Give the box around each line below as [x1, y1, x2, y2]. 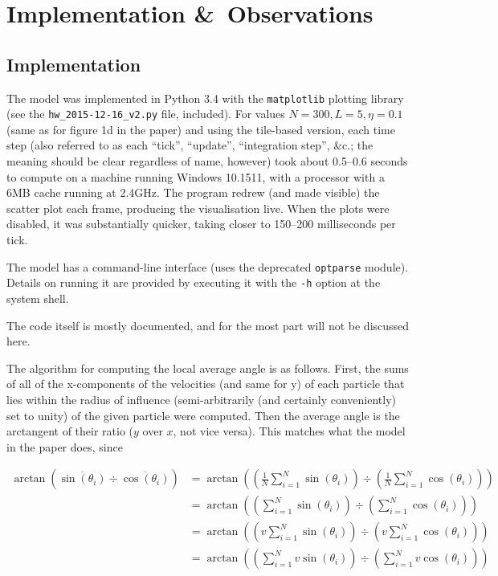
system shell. [6, 289, 69, 306]
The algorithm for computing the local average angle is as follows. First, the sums [6, 359, 409, 376]
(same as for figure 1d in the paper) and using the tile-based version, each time [6, 121, 395, 137]
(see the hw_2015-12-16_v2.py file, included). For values [6, 105, 285, 122]
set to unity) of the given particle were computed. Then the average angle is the [6, 406, 400, 423]
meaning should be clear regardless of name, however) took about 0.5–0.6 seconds [6, 153, 408, 170]
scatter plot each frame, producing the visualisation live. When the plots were [6, 199, 390, 216]
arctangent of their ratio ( [6, 423, 134, 439]
